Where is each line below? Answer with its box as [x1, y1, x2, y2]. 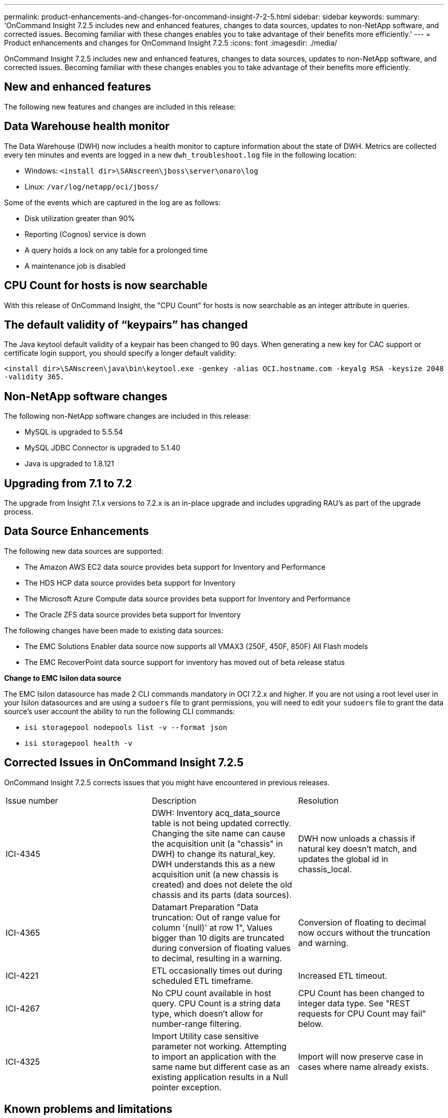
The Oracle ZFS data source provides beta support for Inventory [25, 610, 241, 619]
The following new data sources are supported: [4, 546, 164, 555]
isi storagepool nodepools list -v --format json [25, 723, 228, 732]
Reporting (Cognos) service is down [25, 229, 146, 239]
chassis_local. [298, 864, 352, 874]
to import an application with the [151, 1051, 276, 1062]
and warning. [298, 937, 349, 948]
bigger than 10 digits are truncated [151, 932, 284, 943]
